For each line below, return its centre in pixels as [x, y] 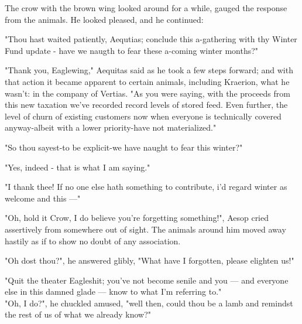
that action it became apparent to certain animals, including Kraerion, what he [147, 81]
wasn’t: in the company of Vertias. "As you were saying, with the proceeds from [147, 93]
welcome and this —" [43, 198]
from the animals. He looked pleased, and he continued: [104, 19]
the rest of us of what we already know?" [78, 314]
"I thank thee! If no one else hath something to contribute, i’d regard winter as [146, 187]
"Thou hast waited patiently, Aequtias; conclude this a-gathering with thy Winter [151, 39]
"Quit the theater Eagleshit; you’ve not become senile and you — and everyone [147, 280]
